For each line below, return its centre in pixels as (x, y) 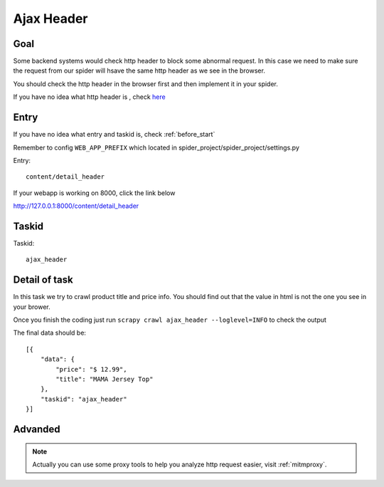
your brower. (32, 307)
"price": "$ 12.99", (91, 369)
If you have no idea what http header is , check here (90, 97)
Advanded (37, 430)
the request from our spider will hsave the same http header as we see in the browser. (139, 70)
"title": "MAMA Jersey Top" (105, 379)
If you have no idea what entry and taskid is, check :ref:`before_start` (114, 135)
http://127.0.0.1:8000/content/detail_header (76, 206)
